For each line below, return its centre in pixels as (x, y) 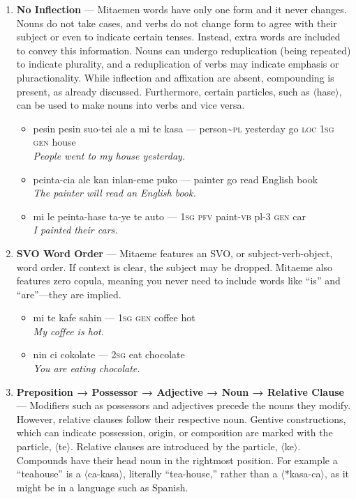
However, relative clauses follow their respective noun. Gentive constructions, (181, 419)
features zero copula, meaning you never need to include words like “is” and (178, 281)
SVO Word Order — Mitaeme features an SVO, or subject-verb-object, (175, 253)
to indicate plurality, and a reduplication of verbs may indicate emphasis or (178, 64)
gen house (54, 142)
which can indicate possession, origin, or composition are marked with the (175, 432)
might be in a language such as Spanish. (102, 487)
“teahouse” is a (49, 474)
